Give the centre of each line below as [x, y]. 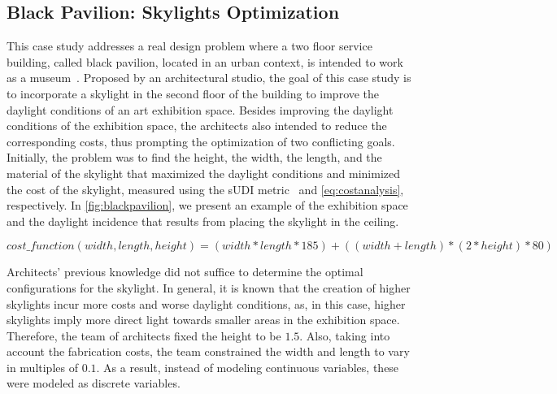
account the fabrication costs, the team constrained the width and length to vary [208, 351]
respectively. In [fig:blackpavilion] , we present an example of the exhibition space [207, 205]
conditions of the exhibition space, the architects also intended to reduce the [197, 126]
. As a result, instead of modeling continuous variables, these [248, 367]
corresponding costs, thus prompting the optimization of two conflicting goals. [201, 141]
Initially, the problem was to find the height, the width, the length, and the [194, 157]
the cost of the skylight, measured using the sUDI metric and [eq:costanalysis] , [205, 189]
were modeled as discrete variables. [94, 383]
